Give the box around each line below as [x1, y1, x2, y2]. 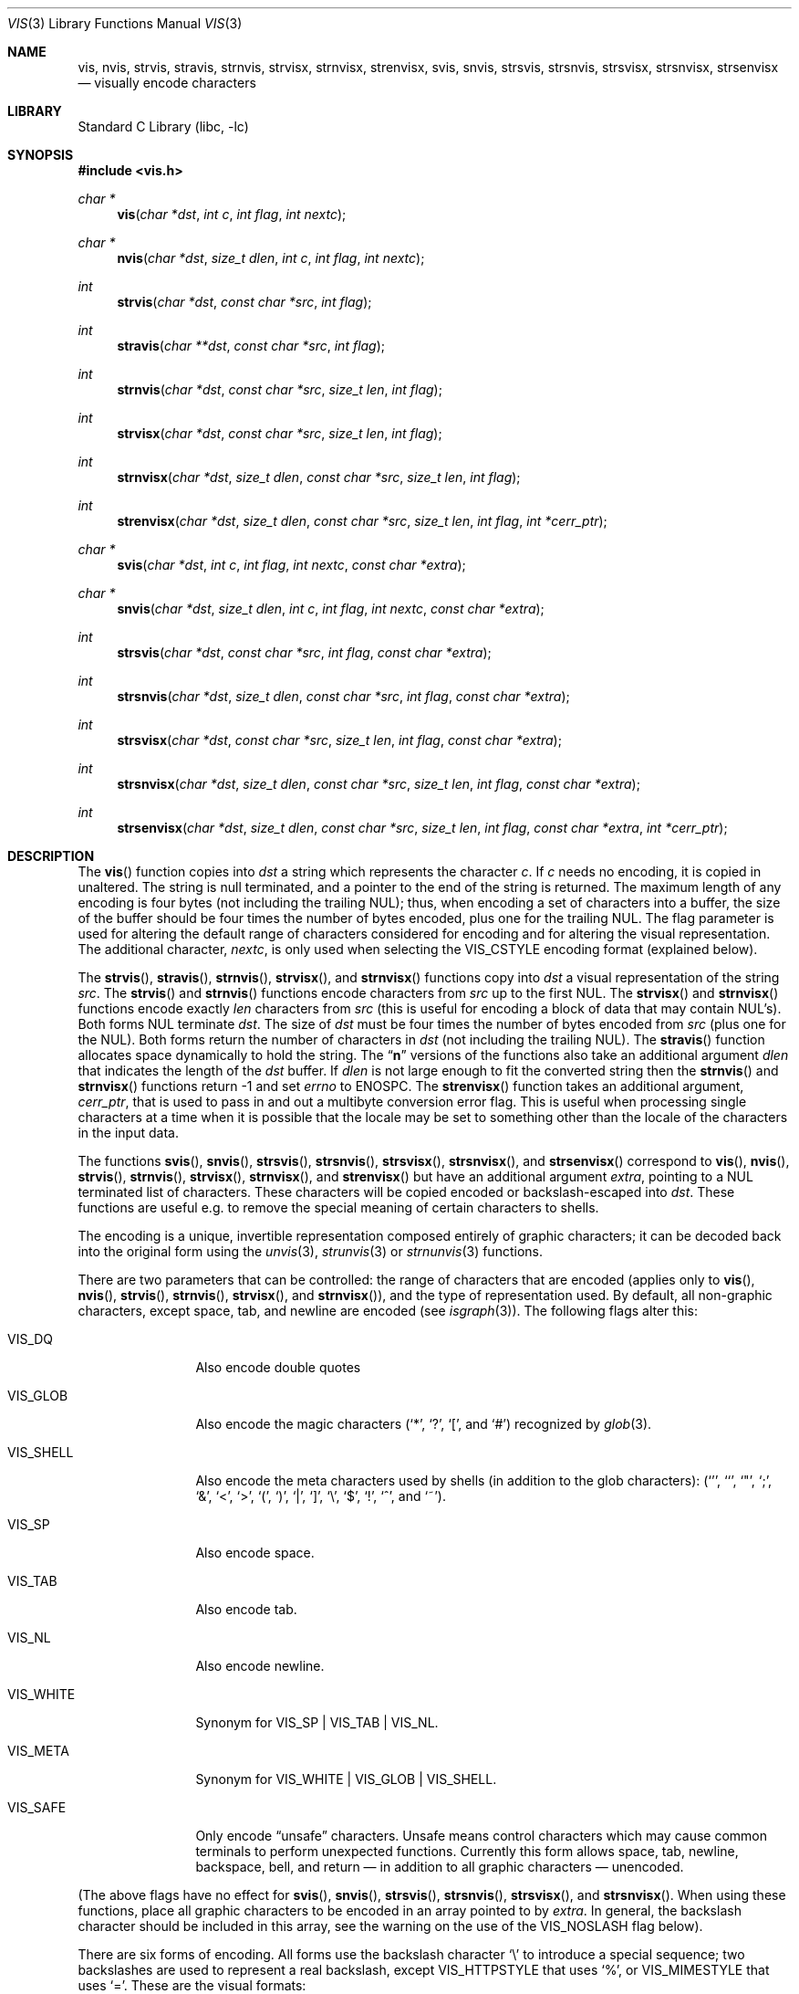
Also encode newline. [195, 1658, 325, 1674]
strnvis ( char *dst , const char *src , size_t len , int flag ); [117, 382, 442, 397]
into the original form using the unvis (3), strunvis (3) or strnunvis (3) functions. [78, 1244, 543, 1259]
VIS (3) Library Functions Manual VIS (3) [7, 16, 243, 31]
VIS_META [7, 1743, 69, 1758]
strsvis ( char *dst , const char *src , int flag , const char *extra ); [117, 645, 492, 660]
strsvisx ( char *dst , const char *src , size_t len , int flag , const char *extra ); [117, 732, 562, 748]
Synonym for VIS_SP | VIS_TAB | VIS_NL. [195, 1715, 439, 1730]
